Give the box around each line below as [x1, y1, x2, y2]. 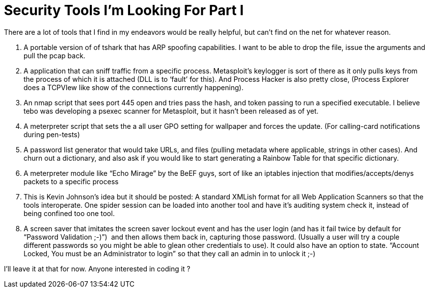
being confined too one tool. [24, 209, 115, 218]
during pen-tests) [24, 130, 80, 139]
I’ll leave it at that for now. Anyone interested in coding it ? [4, 264, 190, 273]
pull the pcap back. [24, 51, 85, 60]
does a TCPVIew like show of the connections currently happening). [24, 83, 243, 92]
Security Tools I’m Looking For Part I [4, 2, 244, 19]
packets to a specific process [24, 177, 119, 186]
